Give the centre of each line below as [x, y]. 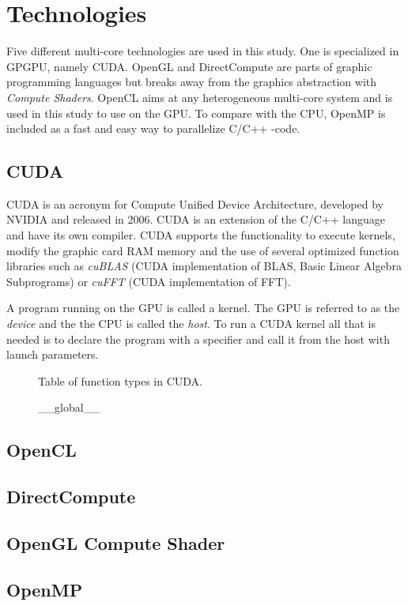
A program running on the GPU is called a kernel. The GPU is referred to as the [203, 308]
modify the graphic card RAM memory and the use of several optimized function [203, 250]
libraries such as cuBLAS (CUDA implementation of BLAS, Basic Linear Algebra [204, 266]
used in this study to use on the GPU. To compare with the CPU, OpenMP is [196, 113]
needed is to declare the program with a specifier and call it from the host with [198, 339]
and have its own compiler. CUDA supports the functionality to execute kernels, [201, 235]
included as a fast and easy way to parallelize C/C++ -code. [153, 128]
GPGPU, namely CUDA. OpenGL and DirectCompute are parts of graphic [189, 66]
